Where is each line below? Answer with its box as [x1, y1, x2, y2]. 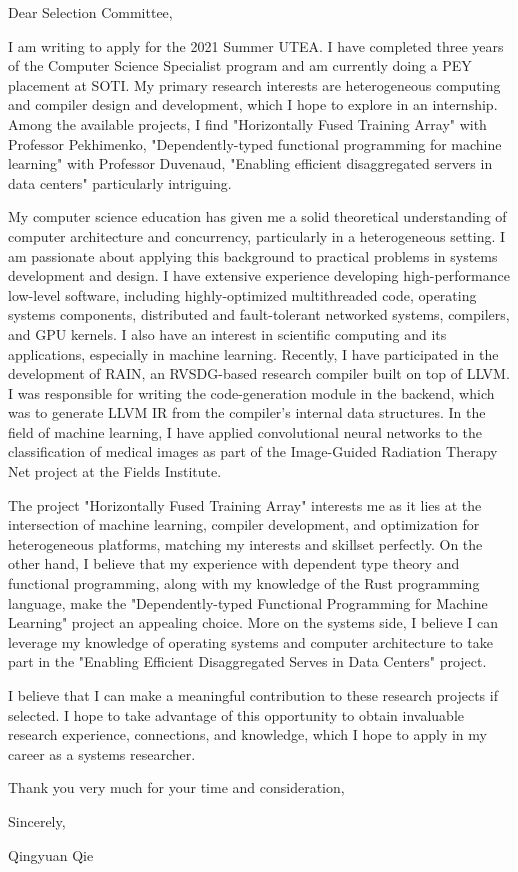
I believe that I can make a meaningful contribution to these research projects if [8, 685, 498, 705]
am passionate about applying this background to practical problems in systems [8, 245, 498, 266]
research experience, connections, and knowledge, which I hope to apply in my [8, 724, 487, 745]
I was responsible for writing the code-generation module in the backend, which [8, 382, 495, 403]
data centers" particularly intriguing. [8, 172, 232, 193]
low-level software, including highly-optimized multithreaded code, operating [8, 284, 477, 305]
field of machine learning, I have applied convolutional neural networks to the [8, 421, 482, 442]
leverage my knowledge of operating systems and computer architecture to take [8, 631, 493, 652]
